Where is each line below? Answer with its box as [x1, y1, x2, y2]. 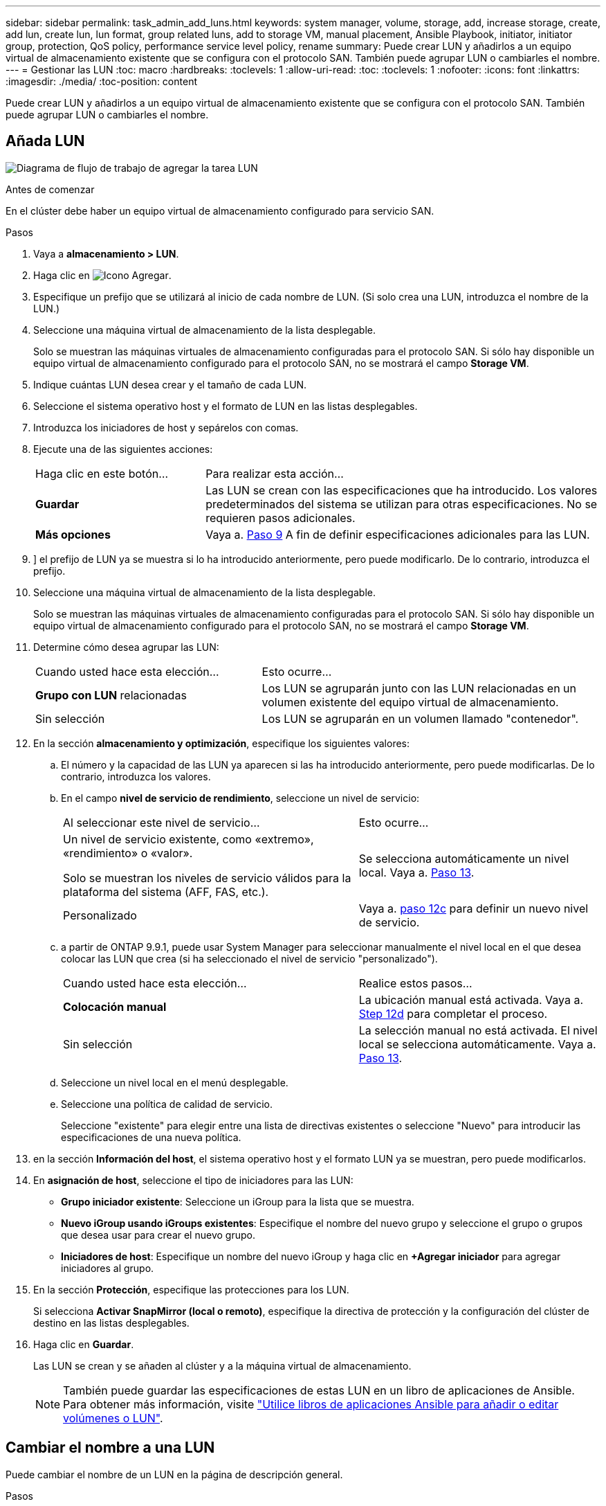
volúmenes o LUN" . [63, 1410, 163, 1425]
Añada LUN [6, 132, 85, 150]
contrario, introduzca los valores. [61, 770, 211, 782]
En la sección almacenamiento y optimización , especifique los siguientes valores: [33, 737, 410, 749]
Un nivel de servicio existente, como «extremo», [63, 832, 314, 846]
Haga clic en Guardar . [33, 1338, 134, 1350]
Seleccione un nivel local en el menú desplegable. [61, 1076, 288, 1088]
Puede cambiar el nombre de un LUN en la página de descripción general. [6, 1468, 343, 1480]
